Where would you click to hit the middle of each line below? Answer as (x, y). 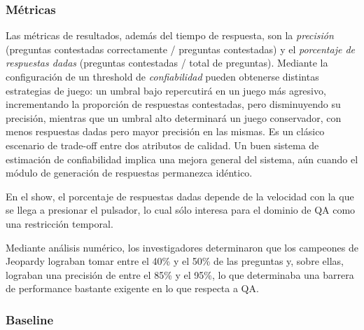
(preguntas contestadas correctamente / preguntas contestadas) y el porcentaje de (180, 49)
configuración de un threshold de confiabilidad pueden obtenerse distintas (162, 76)
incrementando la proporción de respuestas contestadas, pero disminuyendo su (173, 104)
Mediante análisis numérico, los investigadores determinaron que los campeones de (182, 247)
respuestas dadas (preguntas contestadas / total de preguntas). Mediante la (167, 63)
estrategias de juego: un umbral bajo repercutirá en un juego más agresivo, (166, 90)
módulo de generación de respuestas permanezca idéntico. (129, 173)
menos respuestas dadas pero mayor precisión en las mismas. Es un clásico (165, 131)
